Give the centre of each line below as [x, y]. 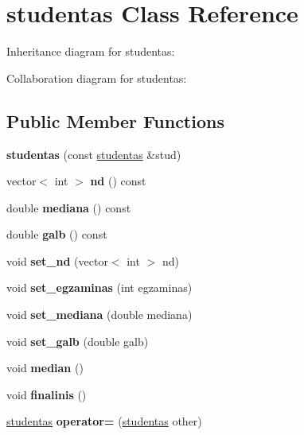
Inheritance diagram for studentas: [91, 51]
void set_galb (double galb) [78, 341]
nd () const [118, 181]
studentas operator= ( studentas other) [104, 421]
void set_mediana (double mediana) [99, 315]
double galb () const [57, 234]
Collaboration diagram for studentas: [97, 78]
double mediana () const [69, 207]
